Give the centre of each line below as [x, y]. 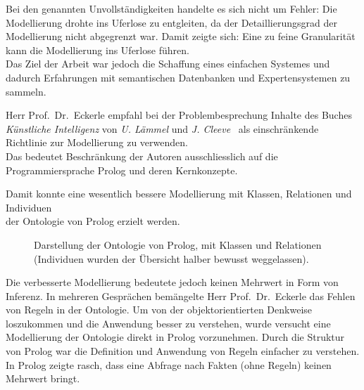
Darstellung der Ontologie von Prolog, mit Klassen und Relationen [178, 244]
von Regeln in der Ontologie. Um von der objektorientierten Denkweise [159, 310]
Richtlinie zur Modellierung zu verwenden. [97, 142]
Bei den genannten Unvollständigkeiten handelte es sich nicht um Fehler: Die [171, 8]
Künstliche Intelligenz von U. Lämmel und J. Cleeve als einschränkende [162, 128]
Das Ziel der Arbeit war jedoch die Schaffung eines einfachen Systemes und [168, 64]
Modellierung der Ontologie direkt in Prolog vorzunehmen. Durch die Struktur [175, 337]
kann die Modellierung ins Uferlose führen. [98, 50]
